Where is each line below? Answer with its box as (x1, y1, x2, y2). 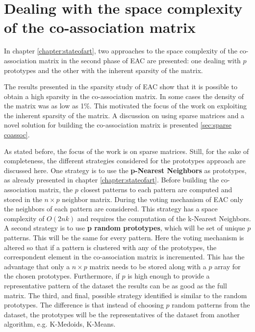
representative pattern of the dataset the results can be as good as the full (4, 280, 227, 290)
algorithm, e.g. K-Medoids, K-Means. (4, 319, 116, 329)
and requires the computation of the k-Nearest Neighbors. (77, 213, 251, 223)
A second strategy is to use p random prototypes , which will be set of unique (4, 223, 245, 233)
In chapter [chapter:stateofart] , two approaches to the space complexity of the (4, 46, 237, 56)
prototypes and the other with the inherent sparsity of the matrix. (4, 65, 203, 75)
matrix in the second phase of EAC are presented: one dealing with (39, 55, 241, 65)
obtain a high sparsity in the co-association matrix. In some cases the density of (4, 91, 244, 101)
